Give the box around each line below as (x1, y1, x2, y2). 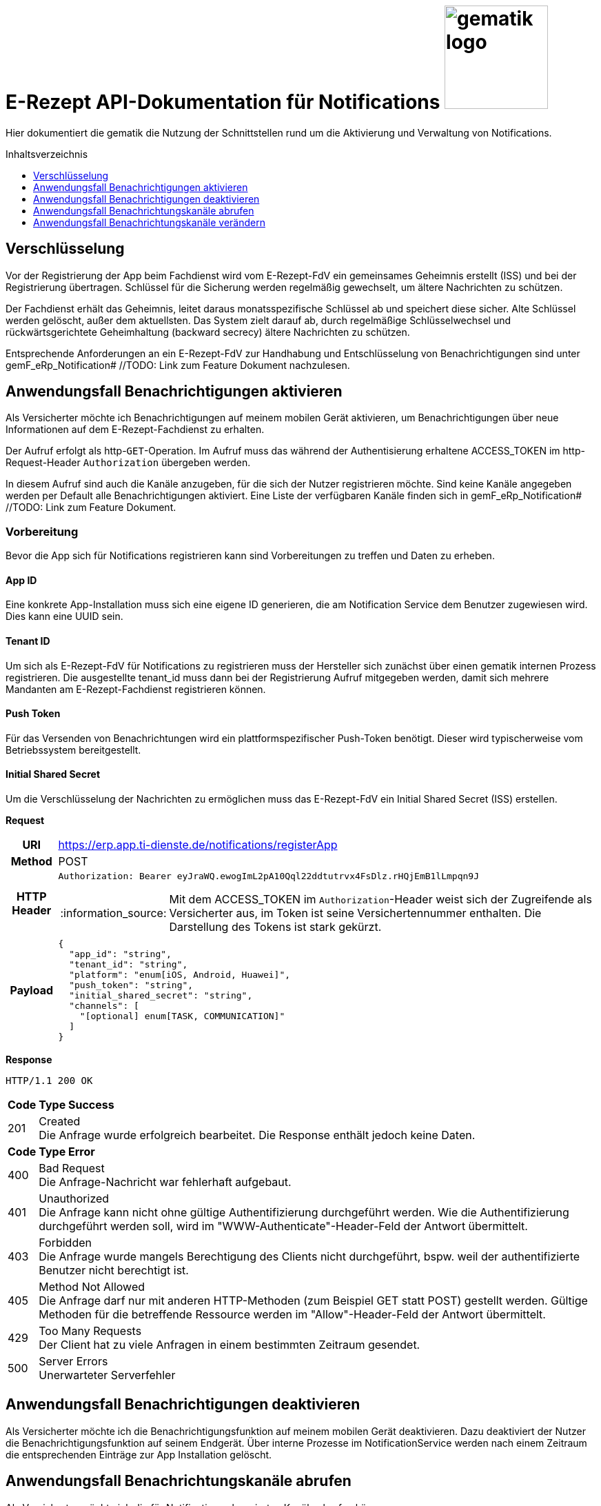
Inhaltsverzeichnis (6, 148, 88, 160)
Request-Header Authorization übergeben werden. (6, 456, 251, 469)
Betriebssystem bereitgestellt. (6, 743, 141, 756)
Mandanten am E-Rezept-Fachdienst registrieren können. (6, 683, 266, 695)
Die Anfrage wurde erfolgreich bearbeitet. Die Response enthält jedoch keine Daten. (39, 1128, 476, 1143)
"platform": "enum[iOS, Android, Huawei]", (69, 970, 291, 981)
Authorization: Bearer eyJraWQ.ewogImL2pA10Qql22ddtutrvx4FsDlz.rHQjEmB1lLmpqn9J (58, 871, 479, 882)
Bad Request (39, 1161, 105, 1176)
